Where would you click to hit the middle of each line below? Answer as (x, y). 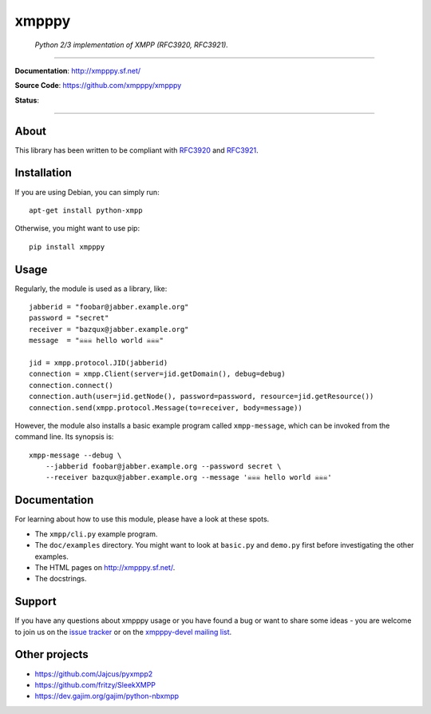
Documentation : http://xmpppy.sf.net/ (78, 70)
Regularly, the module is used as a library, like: (91, 289)
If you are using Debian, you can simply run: (87, 192)
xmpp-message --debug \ (75, 455)
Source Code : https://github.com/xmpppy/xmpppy (98, 86)
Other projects (52, 654)
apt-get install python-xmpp (86, 210)
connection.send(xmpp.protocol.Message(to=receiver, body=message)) (166, 407)
